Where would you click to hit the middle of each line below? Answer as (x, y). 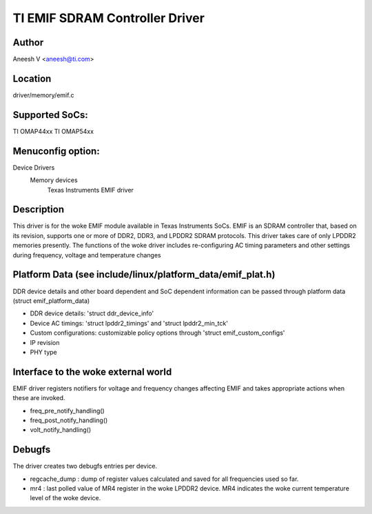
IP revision (45, 342)
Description (39, 209)
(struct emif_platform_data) (51, 301)
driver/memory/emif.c (43, 95)
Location (32, 78)
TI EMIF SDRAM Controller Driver (108, 18)
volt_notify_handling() (61, 430)
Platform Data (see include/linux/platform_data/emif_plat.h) (144, 275)
